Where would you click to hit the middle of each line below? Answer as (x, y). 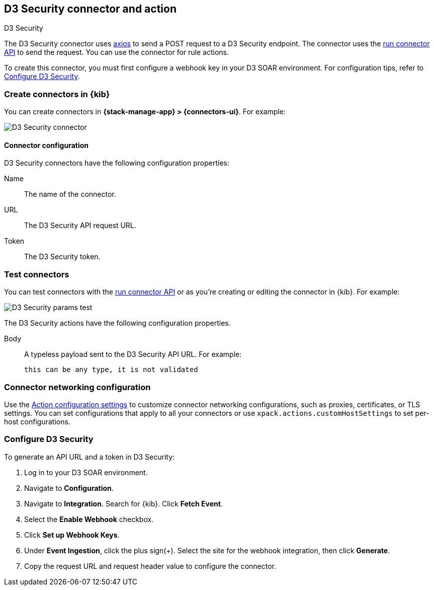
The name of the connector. (70, 194)
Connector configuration (46, 145)
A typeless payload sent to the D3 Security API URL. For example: (133, 354)
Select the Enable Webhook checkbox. (89, 519)
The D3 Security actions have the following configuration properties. (117, 323)
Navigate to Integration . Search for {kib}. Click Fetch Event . (123, 503)
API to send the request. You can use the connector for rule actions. (116, 52)
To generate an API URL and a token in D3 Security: (90, 457)
